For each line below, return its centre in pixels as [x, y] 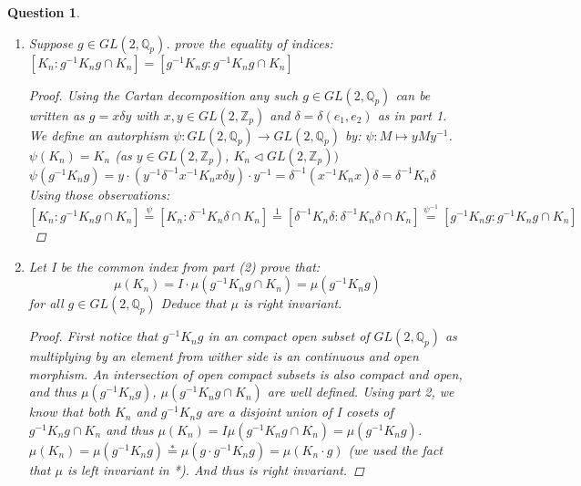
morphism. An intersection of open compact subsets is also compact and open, [245, 373]
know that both [69, 412]
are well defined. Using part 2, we [361, 392]
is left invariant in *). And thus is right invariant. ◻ [215, 469]
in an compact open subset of [289, 336]
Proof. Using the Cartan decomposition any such [163, 94]
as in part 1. [412, 114]
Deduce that [194, 303]
